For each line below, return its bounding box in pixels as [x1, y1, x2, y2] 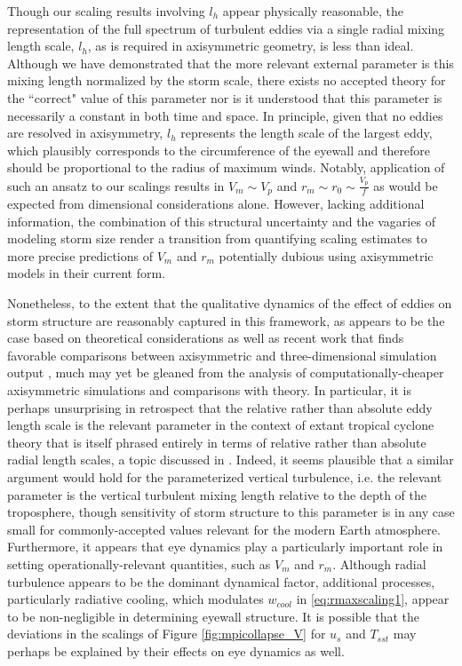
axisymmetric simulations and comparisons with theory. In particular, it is [7, 381, 411, 400]
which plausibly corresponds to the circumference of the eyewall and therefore [7, 140, 431, 159]
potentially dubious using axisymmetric [219, 246, 434, 265]
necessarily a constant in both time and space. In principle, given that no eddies [7, 106, 443, 124]
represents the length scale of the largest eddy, [180, 123, 433, 142]
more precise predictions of [7, 246, 153, 265]
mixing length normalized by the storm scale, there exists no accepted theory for [7, 71, 446, 90]
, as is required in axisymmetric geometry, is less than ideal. [87, 36, 414, 55]
